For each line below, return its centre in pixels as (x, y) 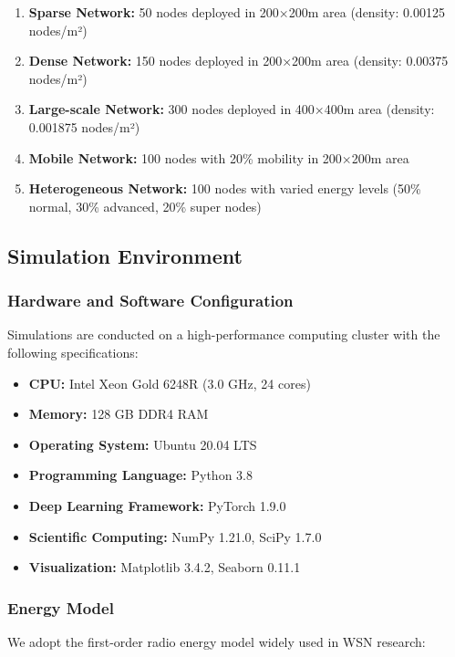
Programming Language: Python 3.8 (140, 475)
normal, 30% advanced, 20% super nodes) (145, 206)
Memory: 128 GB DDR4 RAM (119, 414)
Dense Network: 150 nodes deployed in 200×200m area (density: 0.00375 (238, 61)
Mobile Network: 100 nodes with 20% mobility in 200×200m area (219, 157)
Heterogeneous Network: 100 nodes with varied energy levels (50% (225, 188)
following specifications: (73, 352)
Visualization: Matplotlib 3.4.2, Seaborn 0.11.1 (165, 567)
